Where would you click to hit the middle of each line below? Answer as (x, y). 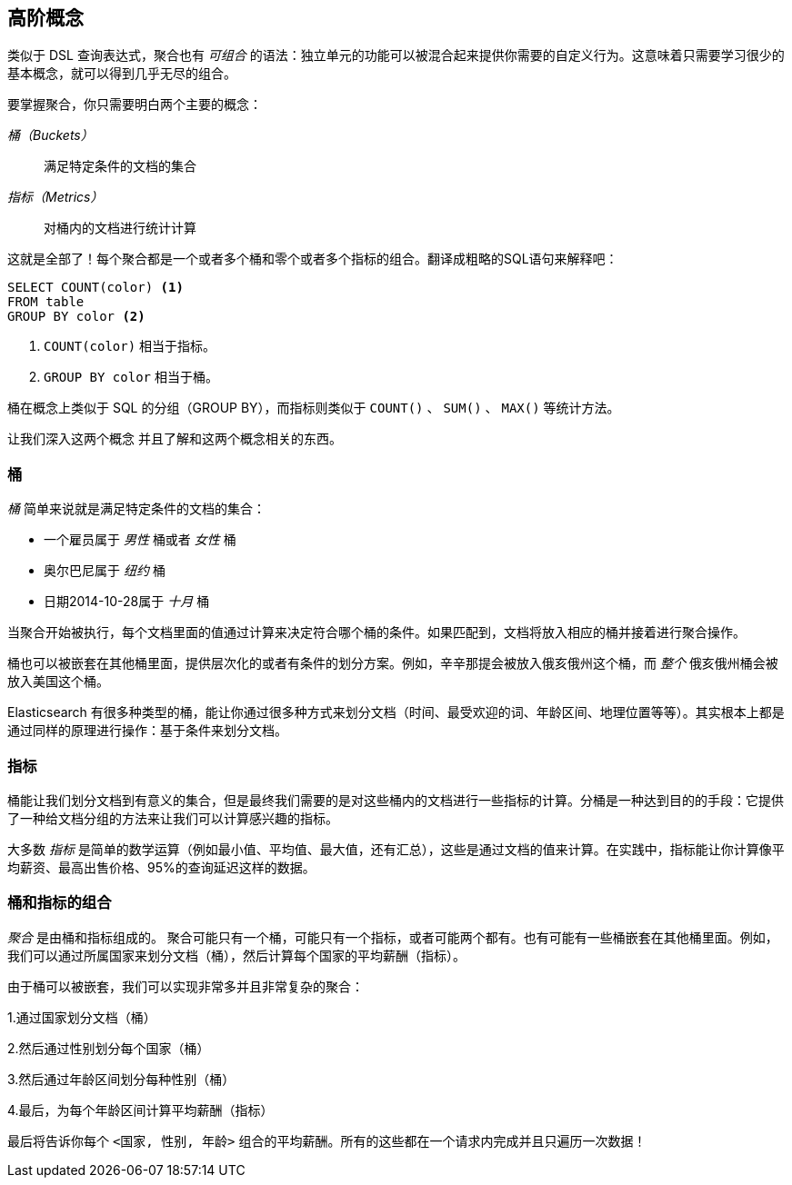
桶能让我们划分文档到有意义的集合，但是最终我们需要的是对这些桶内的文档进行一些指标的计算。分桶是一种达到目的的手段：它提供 (396, 800)
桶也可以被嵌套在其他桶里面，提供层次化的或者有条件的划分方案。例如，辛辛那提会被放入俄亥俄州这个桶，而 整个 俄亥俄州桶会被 (393, 663)
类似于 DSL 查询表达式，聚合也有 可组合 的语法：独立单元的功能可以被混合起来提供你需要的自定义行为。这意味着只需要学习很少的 (396, 55)
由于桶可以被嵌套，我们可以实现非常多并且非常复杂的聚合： (185, 986)
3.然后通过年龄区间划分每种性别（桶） (121, 1079)
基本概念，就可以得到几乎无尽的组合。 (122, 74)
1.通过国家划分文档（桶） (82, 1017)
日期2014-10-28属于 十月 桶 (127, 602)
